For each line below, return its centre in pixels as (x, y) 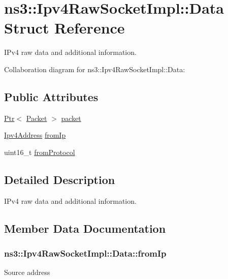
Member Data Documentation (85, 228)
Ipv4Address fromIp (35, 135)
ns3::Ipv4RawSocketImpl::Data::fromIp (85, 253)
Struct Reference (64, 28)
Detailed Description (60, 179)
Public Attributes (51, 96)
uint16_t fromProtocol (40, 152)
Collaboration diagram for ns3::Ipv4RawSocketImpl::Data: (95, 69)
